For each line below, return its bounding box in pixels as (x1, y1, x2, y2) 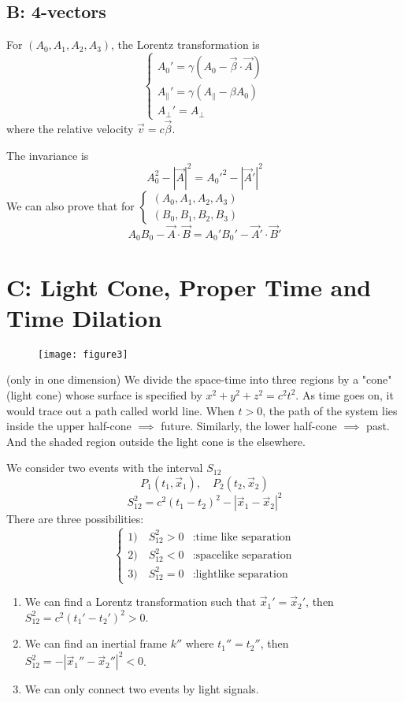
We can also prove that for (6, 197, 135, 214)
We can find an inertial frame (24, 635, 167, 652)
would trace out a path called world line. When (6, 402, 235, 418)
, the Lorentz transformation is (111, 36, 260, 53)
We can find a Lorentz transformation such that (24, 593, 257, 610)
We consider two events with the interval (6, 459, 203, 476)
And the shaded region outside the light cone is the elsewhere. (6, 433, 306, 449)
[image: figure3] (38, 348, 128, 360)
